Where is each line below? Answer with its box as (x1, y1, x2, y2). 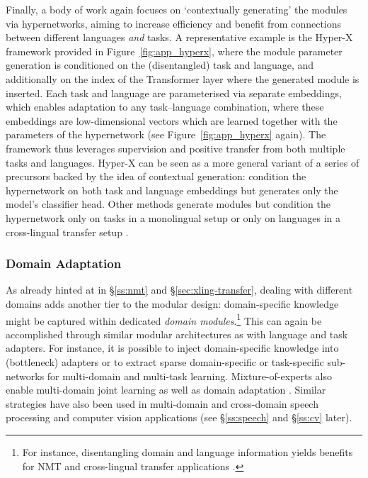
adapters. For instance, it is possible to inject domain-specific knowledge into (6, 340, 339, 355)
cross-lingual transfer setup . (6, 224, 129, 239)
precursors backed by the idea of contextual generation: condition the (6, 169, 306, 184)
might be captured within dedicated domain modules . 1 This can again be (6, 311, 322, 328)
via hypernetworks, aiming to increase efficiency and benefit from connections (6, 16, 342, 30)
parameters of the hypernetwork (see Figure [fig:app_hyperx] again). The (6, 127, 326, 142)
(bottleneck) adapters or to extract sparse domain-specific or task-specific (6, 354, 324, 369)
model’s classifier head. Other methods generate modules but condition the (6, 196, 331, 211)
